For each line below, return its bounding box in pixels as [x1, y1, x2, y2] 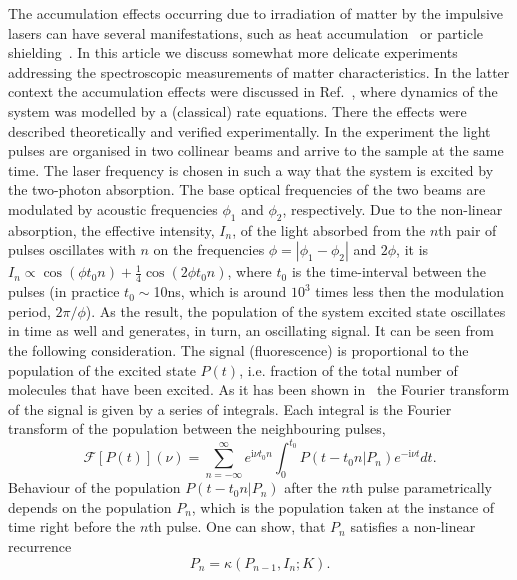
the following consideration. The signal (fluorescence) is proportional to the [8, 339, 469, 360]
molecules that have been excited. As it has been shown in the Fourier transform [8, 379, 510, 400]
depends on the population [8, 496, 172, 517]
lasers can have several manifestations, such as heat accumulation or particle [8, 22, 484, 43]
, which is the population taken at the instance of [191, 496, 495, 517]
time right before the [8, 516, 136, 537]
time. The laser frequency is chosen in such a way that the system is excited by [8, 159, 494, 180]
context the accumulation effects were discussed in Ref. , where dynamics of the [8, 81, 498, 102]
